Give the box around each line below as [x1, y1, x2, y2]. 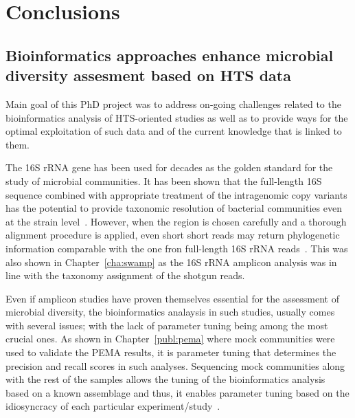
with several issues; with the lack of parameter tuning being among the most [5, 318, 328, 332]
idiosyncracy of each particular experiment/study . [5, 399, 220, 413]
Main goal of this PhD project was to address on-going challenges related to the [5, 96, 341, 111]
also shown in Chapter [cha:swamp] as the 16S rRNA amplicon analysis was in [5, 254, 337, 269]
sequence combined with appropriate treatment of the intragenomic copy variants [5, 187, 347, 201]
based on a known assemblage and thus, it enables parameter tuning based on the [5, 385, 350, 399]
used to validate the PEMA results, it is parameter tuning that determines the [5, 345, 336, 360]
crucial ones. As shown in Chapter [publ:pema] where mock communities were [5, 331, 335, 346]
